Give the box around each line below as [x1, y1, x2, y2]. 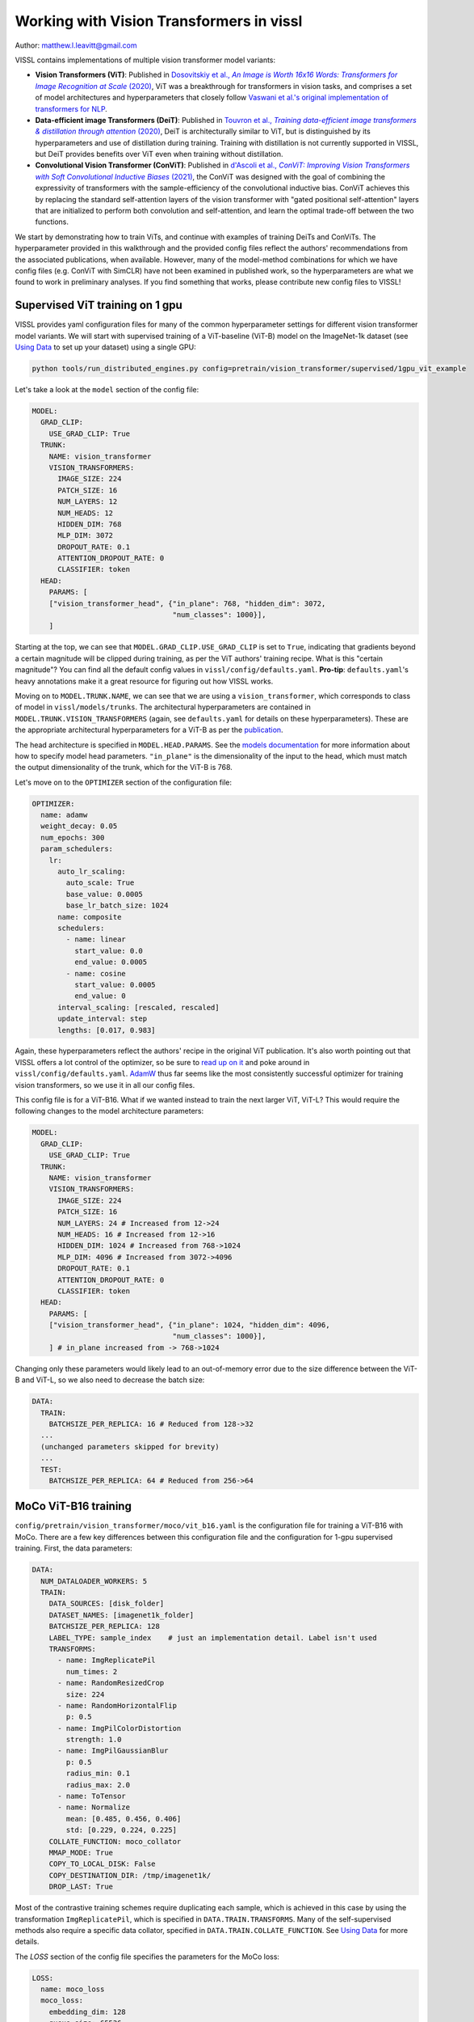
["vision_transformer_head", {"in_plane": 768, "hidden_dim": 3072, [48, 599, 326, 608]
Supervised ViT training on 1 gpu [15, 298, 183, 312]
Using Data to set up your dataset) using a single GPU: [15, 342, 197, 352]
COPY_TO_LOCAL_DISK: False [48, 1859, 157, 1868]
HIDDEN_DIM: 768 [57, 519, 122, 529]
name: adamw [40, 810, 88, 820]
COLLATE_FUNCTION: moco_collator [48, 1837, 182, 1846]
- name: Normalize [57, 1803, 131, 1812]
